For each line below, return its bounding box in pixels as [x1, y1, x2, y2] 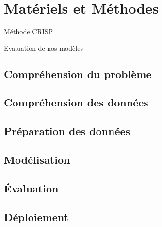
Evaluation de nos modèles [4, 42, 83, 52]
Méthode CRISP [4, 26, 53, 36]
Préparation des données [4, 123, 130, 139]
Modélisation [4, 152, 70, 167]
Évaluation [4, 180, 59, 195]
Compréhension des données [4, 95, 148, 110]
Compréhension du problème [4, 66, 152, 81]
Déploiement [4, 209, 68, 224]
